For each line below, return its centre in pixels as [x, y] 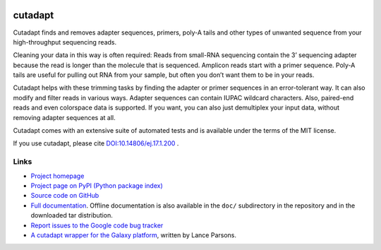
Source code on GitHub [65, 196]
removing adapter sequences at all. [64, 117]
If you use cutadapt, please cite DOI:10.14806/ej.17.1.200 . [96, 143]
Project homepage [58, 176]
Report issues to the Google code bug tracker [97, 225]
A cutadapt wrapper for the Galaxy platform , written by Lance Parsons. [133, 235]
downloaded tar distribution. [72, 215]
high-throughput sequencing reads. [65, 42]
